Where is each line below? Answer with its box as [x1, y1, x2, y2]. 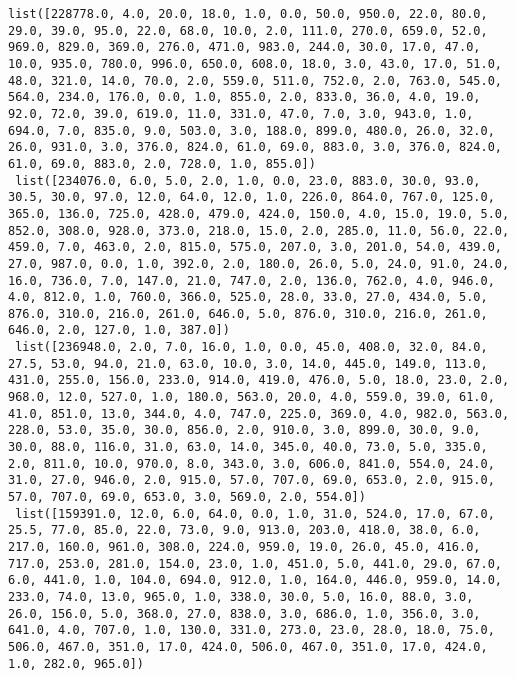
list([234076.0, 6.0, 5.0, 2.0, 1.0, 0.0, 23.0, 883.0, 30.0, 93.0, [15, 173, 481, 188]
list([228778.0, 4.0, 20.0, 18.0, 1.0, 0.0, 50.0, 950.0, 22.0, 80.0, [8, 7, 488, 21]
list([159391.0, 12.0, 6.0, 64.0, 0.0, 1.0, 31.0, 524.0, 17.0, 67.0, [15, 506, 495, 521]
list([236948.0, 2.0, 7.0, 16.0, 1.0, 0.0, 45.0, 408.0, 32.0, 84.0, [15, 340, 488, 355]
